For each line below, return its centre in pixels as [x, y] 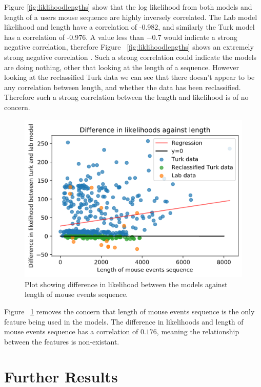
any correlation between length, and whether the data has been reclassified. [123, 87]
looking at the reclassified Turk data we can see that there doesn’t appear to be [129, 77]
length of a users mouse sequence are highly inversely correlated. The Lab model [131, 17]
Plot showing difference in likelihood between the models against [126, 284]
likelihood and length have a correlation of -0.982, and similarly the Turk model [129, 27]
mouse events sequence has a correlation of [71, 331]
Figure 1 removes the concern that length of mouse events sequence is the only [129, 311]
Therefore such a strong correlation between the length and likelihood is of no [126, 97]
